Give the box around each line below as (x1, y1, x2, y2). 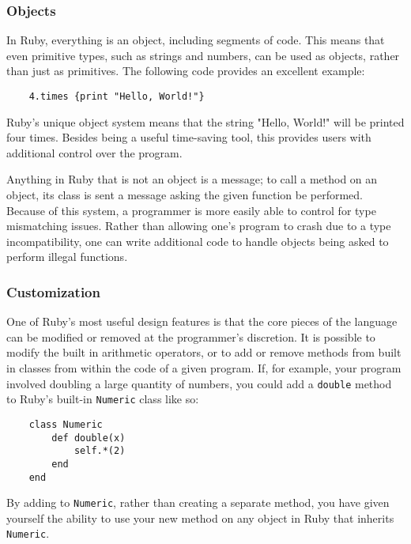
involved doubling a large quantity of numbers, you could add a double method (6, 375, 392, 391)
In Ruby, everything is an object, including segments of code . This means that (6, 32, 385, 48)
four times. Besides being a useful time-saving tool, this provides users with (6, 129, 371, 145)
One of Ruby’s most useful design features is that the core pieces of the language (6, 313, 398, 330)
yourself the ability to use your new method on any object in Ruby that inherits (6, 509, 394, 526)
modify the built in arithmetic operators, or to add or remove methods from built (6, 344, 402, 361)
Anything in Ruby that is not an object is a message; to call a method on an (6, 171, 378, 187)
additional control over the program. (6, 144, 183, 161)
